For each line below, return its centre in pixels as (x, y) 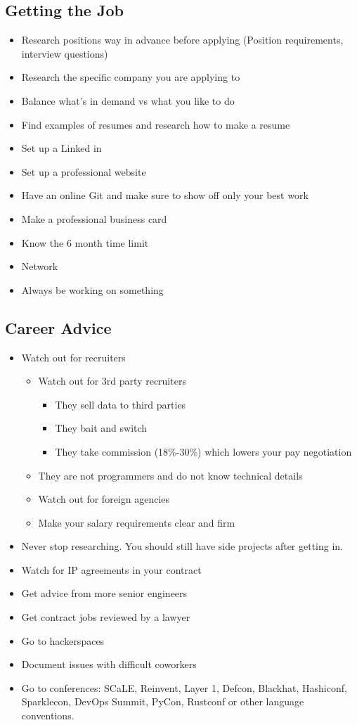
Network (40, 266)
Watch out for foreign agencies (104, 499)
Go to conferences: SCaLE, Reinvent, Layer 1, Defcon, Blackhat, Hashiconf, (184, 687)
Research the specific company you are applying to (131, 77)
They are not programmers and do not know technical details (170, 475)
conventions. (48, 716)
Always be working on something (92, 289)
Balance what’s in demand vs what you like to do (128, 100)
